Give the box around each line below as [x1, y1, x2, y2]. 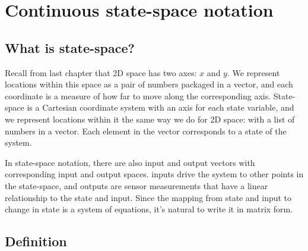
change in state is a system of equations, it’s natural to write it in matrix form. [5, 203, 293, 215]
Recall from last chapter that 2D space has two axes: [5, 66, 197, 79]
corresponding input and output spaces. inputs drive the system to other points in [5, 168, 304, 180]
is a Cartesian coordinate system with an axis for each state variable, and [27, 101, 294, 114]
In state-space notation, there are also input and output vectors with [5, 156, 255, 168]
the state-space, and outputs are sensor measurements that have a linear [5, 179, 268, 192]
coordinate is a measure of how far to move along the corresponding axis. [5, 89, 271, 102]
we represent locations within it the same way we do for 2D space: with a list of [5, 112, 295, 125]
